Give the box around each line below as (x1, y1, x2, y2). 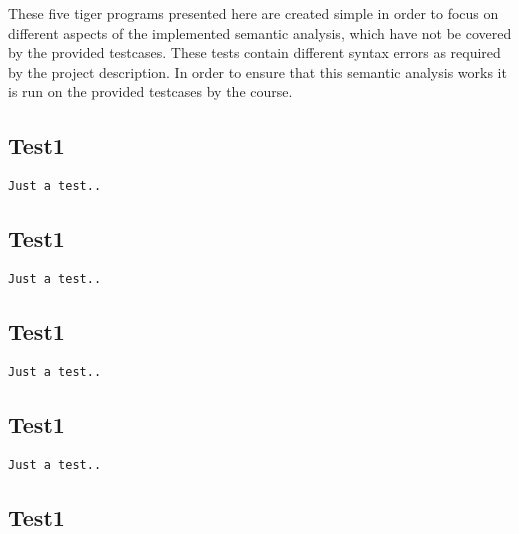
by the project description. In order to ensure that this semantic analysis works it (8, 61, 507, 82)
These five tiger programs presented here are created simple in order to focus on (8, 3, 499, 23)
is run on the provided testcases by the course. (8, 81, 293, 102)
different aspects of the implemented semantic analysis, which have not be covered (8, 22, 512, 43)
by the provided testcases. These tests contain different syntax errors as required (8, 42, 501, 63)
